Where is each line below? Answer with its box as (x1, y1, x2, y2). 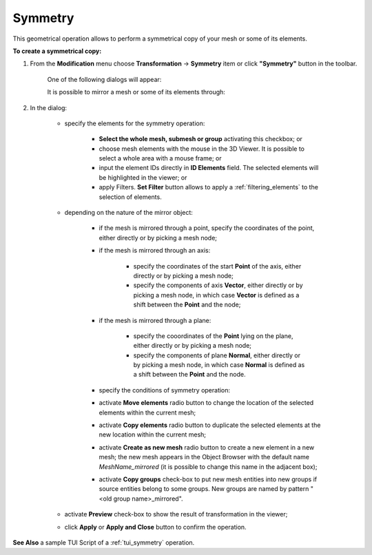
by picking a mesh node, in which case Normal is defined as (133, 361, 305, 369)
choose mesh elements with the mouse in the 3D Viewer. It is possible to (99, 145, 304, 153)
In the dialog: (30, 103, 68, 112)
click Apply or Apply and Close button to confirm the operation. (64, 523, 247, 531)
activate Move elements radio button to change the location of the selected (99, 399, 314, 407)
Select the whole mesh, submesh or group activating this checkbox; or (99, 135, 303, 143)
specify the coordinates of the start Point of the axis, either (133, 262, 302, 270)
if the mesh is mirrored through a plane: (99, 316, 211, 324)
